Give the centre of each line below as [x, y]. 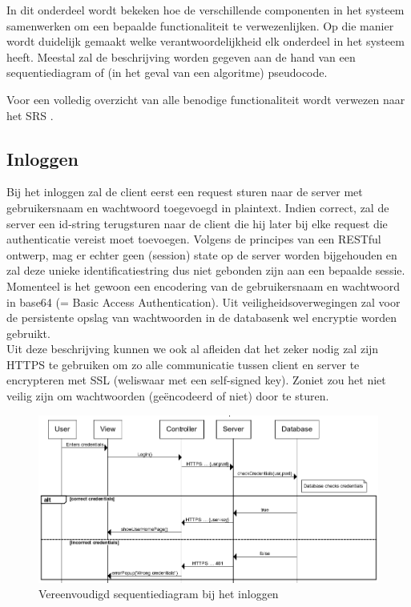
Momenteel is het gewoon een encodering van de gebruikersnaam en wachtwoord [203, 285]
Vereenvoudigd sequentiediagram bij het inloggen [159, 594]
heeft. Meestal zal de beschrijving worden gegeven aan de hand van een [181, 56]
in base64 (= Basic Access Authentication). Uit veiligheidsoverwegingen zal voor [203, 301]
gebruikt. [28, 333]
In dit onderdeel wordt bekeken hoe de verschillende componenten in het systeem [205, 10]
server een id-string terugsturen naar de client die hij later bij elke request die [197, 223]
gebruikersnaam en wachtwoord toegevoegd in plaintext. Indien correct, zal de [198, 207]
